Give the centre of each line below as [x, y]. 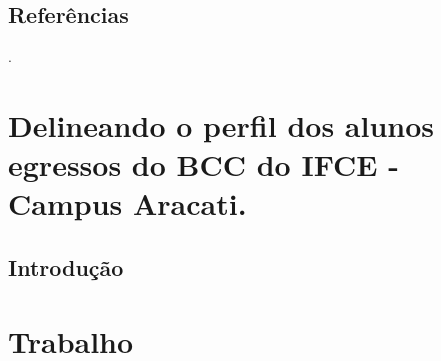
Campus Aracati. [127, 203]
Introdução [66, 266]
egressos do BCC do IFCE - [203, 164]
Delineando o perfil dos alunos [221, 124]
